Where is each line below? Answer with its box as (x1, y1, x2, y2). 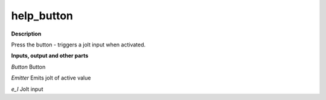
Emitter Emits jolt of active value (11, 74, 91, 81)
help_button (11, 9, 74, 22)
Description (11, 30, 42, 37)
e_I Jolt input (11, 85, 43, 93)
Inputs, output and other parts (11, 52, 89, 60)
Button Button (11, 63, 46, 70)
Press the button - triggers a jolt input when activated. (11, 41, 146, 48)
